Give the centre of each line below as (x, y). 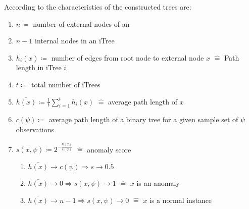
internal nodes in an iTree (74, 41)
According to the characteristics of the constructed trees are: (98, 7)
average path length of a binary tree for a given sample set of (143, 119)
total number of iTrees (66, 84)
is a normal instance (181, 200)
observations (35, 129)
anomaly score (109, 149)
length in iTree (39, 67)
